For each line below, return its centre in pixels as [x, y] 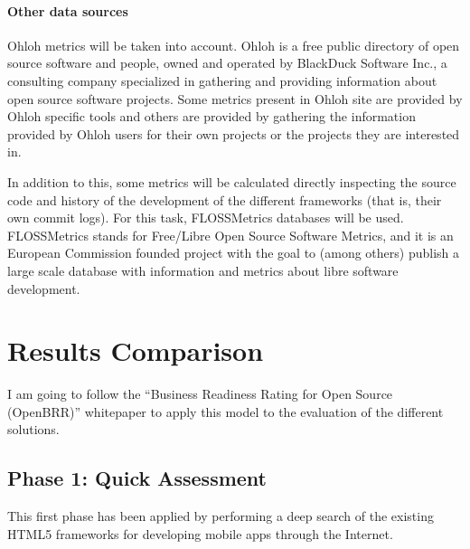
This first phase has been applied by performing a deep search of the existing [221, 516]
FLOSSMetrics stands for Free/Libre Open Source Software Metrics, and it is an [230, 235]
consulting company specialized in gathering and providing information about [222, 80]
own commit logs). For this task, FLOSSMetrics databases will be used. [206, 218]
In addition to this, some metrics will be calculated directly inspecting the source [232, 181]
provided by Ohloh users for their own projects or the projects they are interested [234, 133]
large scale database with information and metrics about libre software [203, 270]
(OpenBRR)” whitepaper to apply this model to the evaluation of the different [226, 411]
